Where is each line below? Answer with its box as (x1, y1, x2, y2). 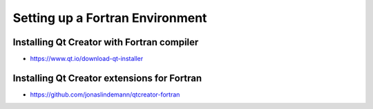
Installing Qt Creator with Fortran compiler (12, 36, 199, 48)
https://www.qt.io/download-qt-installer (30, 55, 144, 63)
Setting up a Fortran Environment (12, 10, 207, 25)
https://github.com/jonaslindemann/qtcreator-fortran (30, 90, 180, 99)
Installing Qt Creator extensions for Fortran (12, 72, 202, 84)
